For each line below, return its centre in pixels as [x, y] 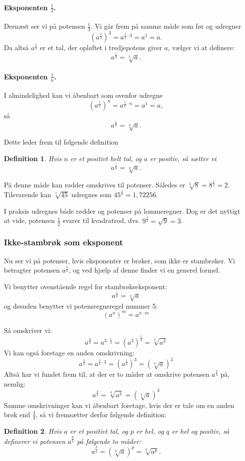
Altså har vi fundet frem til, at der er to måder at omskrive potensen [107, 374]
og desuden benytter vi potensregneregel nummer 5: [81, 305]
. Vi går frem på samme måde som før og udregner [166, 26]
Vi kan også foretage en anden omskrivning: [69, 352]
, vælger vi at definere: [201, 47]
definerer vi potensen [35, 441]
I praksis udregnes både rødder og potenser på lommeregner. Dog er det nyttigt [122, 211]
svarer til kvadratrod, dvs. [101, 220]
